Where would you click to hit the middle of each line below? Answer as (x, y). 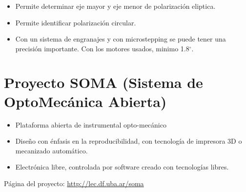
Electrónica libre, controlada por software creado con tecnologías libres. (122, 167)
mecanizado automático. (51, 150)
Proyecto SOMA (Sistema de (103, 82)
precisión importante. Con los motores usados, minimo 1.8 (102, 48)
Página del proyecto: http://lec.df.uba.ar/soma (74, 183)
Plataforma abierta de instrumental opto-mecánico (91, 124)
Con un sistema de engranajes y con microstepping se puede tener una (121, 39)
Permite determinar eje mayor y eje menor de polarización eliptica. (115, 6)
